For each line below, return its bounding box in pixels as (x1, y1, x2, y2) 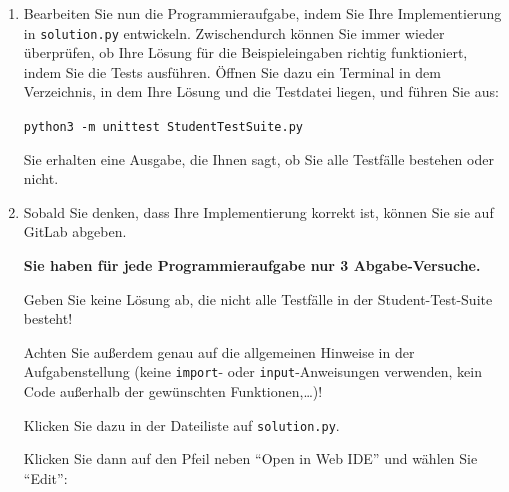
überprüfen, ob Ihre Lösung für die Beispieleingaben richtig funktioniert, (23, 42, 468, 63)
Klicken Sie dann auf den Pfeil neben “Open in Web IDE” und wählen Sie (23, 448, 478, 469)
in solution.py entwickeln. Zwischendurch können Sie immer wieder (23, 22, 445, 43)
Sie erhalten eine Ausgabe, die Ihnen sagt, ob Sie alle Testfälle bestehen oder (23, 148, 494, 169)
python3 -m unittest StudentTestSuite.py (23, 120, 303, 135)
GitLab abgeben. (23, 221, 127, 242)
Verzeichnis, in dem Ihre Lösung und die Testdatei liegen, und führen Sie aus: (23, 81, 499, 102)
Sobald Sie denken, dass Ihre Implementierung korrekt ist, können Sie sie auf (23, 201, 494, 222)
